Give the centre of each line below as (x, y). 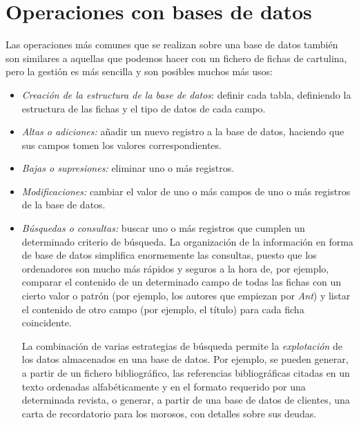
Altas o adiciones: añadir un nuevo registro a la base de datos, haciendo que (183, 131)
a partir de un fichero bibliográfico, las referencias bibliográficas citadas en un (186, 373)
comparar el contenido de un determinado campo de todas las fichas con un (182, 282)
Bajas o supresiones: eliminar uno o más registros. (128, 168)
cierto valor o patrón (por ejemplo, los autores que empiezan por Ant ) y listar (186, 296)
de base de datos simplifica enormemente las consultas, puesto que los (169, 255)
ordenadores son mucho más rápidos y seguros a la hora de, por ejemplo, (175, 268)
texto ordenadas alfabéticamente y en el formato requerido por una (164, 386)
